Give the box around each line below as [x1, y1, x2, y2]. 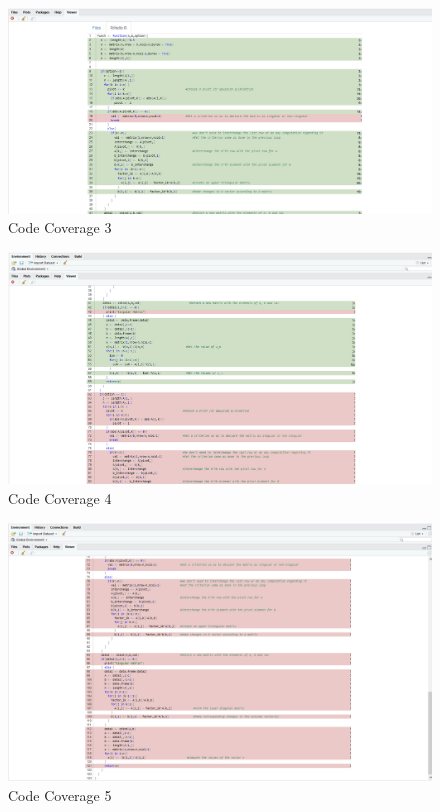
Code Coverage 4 [8, 488, 112, 509]
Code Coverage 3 [8, 217, 112, 238]
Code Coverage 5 [8, 784, 112, 805]
